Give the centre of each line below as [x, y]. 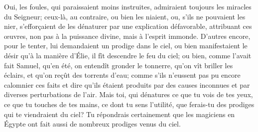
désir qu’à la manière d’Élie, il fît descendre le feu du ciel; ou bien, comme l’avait [128, 55]
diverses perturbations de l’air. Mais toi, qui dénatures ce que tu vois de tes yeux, [129, 94]
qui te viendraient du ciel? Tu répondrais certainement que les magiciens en [120, 114]
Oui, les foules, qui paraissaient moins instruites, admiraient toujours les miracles [128, 6]
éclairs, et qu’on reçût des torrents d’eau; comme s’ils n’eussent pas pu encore [122, 75]
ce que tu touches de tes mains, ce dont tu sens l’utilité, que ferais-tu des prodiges [129, 104]
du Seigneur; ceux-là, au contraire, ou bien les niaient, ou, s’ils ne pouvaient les [125, 16]
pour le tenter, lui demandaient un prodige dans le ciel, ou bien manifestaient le [126, 46]
